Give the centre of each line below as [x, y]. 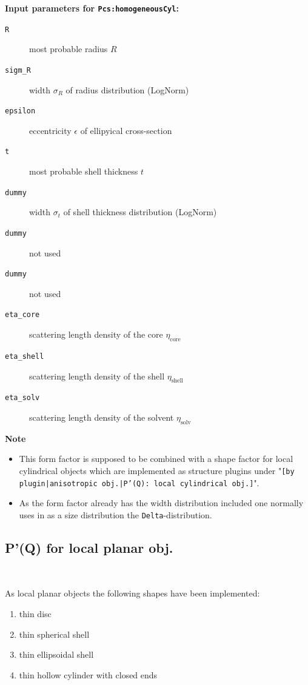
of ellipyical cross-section [126, 130]
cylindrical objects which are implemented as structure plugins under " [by [157, 470]
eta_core [22, 315]
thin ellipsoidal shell [56, 654]
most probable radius [69, 49]
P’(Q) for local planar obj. [89, 547]
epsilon [20, 111]
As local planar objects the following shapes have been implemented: [132, 593]
